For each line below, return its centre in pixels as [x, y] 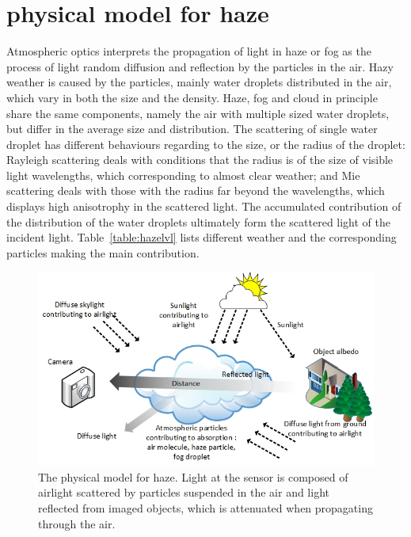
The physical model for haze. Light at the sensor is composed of [193, 476]
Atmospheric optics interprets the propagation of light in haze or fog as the [189, 51]
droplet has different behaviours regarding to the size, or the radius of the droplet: [206, 144]
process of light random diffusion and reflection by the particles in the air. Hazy [200, 66]
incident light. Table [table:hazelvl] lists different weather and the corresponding [202, 237]
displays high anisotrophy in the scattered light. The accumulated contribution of [204, 206]
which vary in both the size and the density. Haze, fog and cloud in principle [192, 97]
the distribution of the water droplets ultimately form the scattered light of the [199, 221]
